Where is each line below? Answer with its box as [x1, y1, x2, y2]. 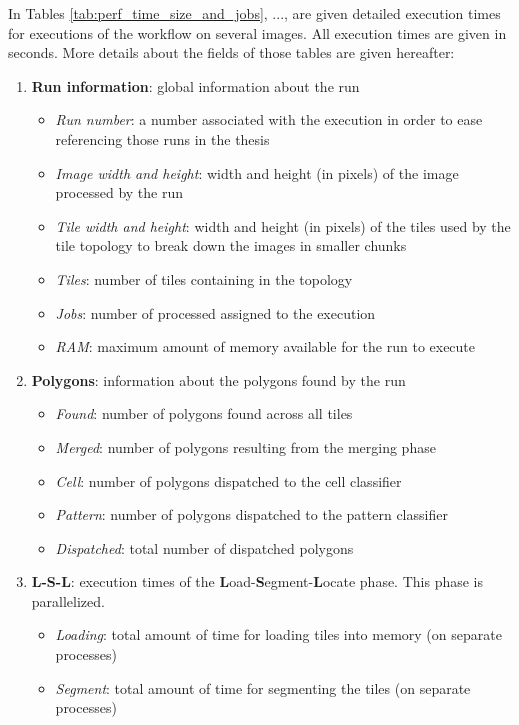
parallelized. [31, 590, 105, 611]
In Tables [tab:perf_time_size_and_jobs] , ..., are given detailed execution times [8, 3, 501, 23]
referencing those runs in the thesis [55, 128, 270, 149]
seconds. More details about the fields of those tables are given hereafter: [8, 42, 455, 63]
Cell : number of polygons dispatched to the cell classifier [55, 470, 402, 491]
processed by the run [55, 182, 183, 203]
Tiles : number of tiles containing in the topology [55, 268, 353, 289]
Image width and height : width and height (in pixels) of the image [55, 162, 459, 183]
